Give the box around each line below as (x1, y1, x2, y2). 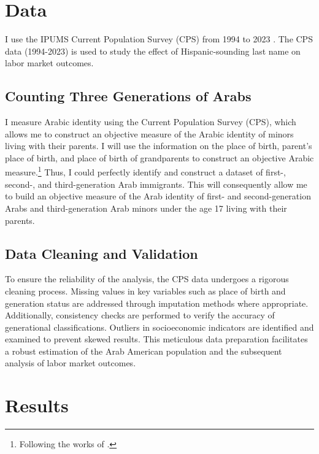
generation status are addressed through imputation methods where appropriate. (5, 296, 309, 309)
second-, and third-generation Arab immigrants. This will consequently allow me (5, 177, 307, 190)
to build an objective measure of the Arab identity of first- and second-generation (5, 190, 311, 202)
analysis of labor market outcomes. (5, 356, 136, 369)
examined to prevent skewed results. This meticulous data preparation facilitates (5, 333, 308, 345)
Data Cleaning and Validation (5, 244, 198, 263)
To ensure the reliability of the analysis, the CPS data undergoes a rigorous (5, 272, 289, 285)
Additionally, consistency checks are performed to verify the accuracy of (5, 309, 275, 321)
